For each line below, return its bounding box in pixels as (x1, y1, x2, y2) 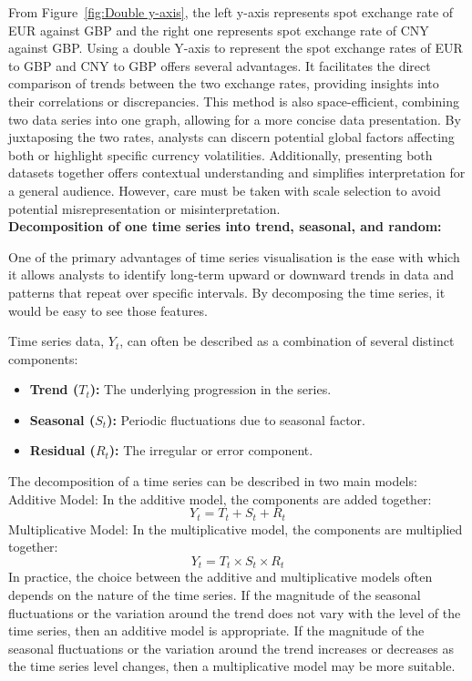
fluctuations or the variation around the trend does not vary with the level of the (8, 603, 461, 622)
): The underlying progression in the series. (89, 380, 332, 399)
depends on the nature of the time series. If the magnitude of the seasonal (8, 584, 421, 604)
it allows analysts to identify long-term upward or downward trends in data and (8, 265, 454, 284)
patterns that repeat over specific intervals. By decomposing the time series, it (8, 282, 446, 301)
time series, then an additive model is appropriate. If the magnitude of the (8, 621, 425, 640)
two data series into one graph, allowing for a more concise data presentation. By (8, 109, 461, 128)
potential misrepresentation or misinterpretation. (8, 198, 281, 218)
